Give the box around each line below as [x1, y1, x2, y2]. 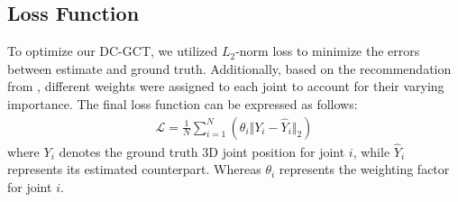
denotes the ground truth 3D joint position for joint [59, 142, 345, 161]
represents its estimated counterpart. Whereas [7, 160, 261, 179]
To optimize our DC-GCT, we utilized [7, 41, 218, 60]
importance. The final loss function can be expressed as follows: [7, 94, 358, 113]
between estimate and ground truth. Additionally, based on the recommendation [7, 59, 452, 78]
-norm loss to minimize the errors [235, 41, 420, 60]
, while [353, 142, 390, 161]
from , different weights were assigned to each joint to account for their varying [7, 77, 444, 96]
